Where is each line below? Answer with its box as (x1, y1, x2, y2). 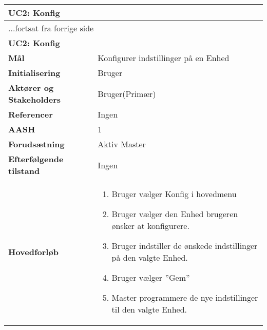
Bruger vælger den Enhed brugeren (111, 208, 238, 220)
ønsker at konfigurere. (111, 220, 189, 231)
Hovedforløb (8, 245, 59, 258)
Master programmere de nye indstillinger (111, 292, 258, 303)
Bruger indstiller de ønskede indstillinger (111, 240, 258, 251)
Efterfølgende (8, 153, 64, 165)
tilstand (8, 165, 40, 177)
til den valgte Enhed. (111, 303, 187, 315)
